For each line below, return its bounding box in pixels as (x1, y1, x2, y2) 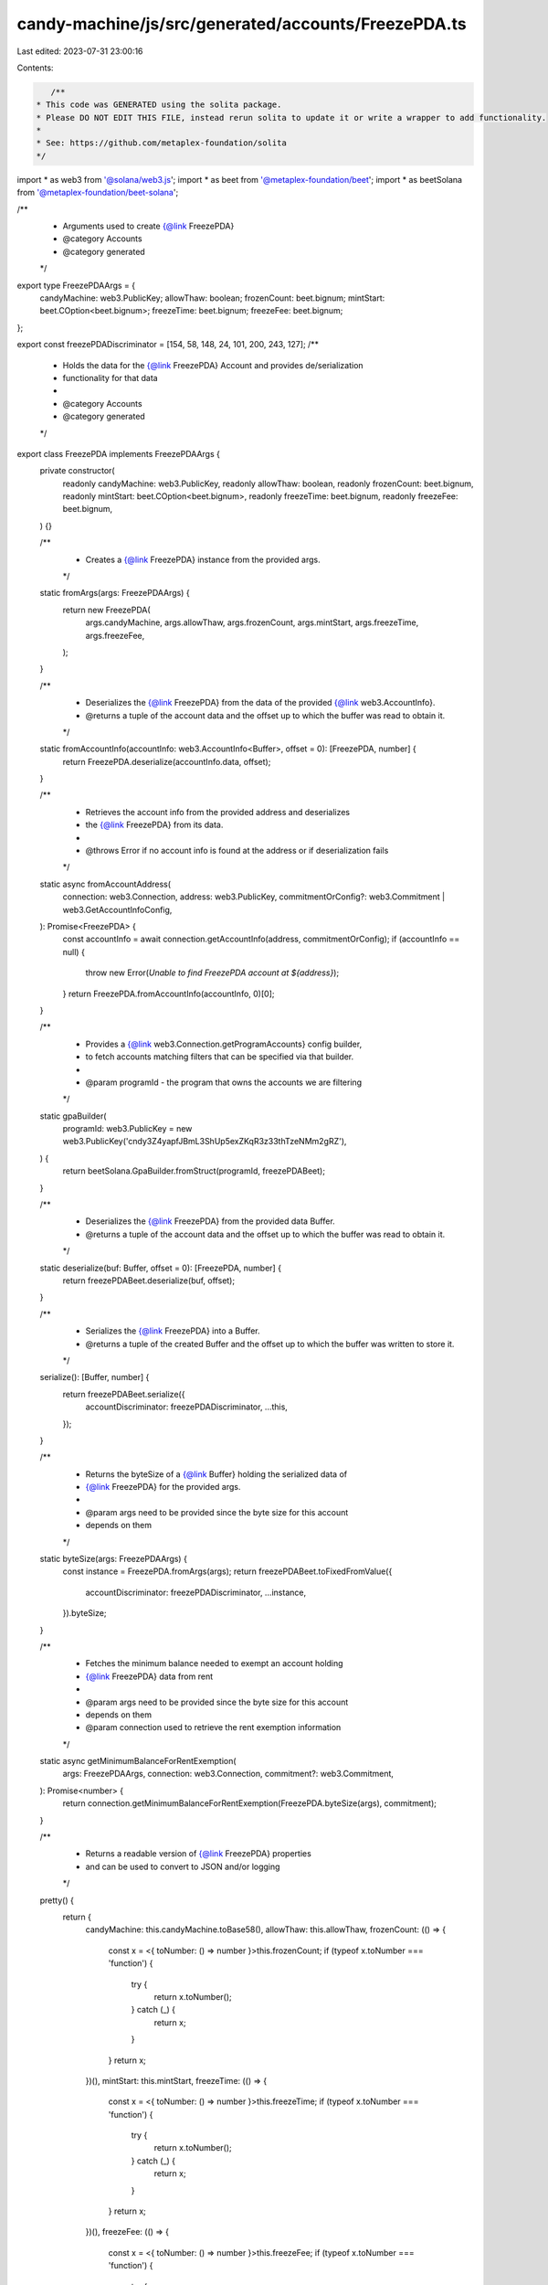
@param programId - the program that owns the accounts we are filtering (85, 1077, 363, 1088)
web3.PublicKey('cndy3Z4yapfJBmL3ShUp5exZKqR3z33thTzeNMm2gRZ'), (62, 1136, 347, 1147)
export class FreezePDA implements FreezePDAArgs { (16, 448, 221, 459)
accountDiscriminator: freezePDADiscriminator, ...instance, (85, 1587, 306, 1598)
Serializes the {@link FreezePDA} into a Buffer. (85, 1325, 260, 1336)
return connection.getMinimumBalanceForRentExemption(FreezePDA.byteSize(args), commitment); (62, 1798, 437, 1809)
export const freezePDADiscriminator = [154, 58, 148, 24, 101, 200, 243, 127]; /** (16, 339, 320, 350)
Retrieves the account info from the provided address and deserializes (85, 806, 351, 817)
